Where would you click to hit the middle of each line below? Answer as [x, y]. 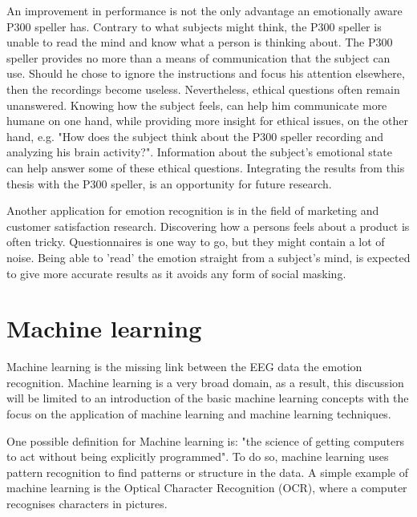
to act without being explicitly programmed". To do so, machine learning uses [198, 456]
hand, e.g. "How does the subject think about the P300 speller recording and [195, 136]
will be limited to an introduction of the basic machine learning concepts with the [208, 398]
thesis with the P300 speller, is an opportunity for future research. [169, 183]
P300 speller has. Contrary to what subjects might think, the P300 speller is [194, 26]
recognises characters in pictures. [87, 503]
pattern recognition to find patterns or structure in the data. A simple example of [207, 472]
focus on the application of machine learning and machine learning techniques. [199, 414]
